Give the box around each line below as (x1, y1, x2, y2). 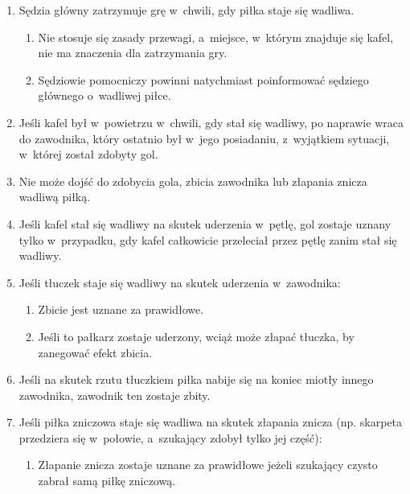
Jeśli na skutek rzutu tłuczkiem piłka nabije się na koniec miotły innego (18, 371, 374, 388)
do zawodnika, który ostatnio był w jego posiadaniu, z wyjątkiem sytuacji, (18, 130, 390, 146)
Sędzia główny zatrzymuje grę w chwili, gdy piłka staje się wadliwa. (18, 2, 355, 18)
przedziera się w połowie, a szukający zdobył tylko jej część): (18, 429, 322, 446)
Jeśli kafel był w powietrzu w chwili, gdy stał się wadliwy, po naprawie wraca (18, 113, 404, 130)
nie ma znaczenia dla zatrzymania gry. (38, 44, 228, 61)
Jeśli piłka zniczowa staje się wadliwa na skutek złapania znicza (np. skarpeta (18, 414, 403, 430)
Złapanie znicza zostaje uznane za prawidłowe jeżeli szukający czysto (38, 456, 378, 473)
